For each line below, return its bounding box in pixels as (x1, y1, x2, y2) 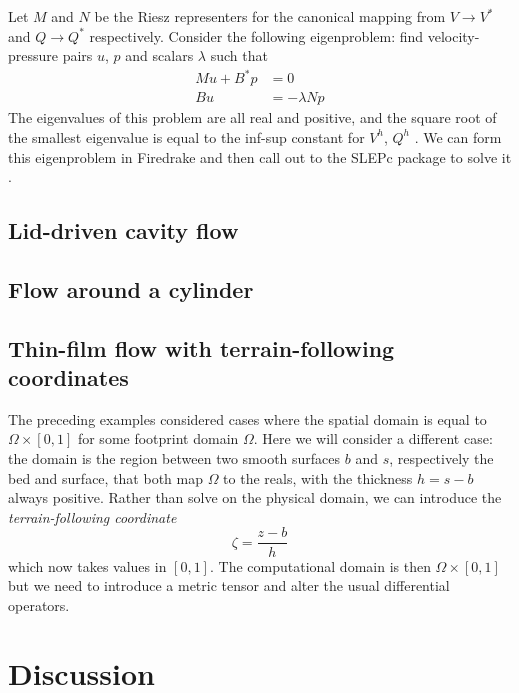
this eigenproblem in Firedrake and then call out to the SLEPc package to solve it (8, 146, 512, 167)
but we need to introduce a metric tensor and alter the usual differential (8, 575, 450, 596)
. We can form (414, 126, 502, 147)
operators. (8, 594, 70, 615)
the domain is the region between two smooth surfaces (8, 448, 341, 469)
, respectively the (389, 448, 494, 469)
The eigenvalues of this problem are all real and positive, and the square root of (8, 107, 497, 128)
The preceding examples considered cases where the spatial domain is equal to (8, 408, 487, 429)
